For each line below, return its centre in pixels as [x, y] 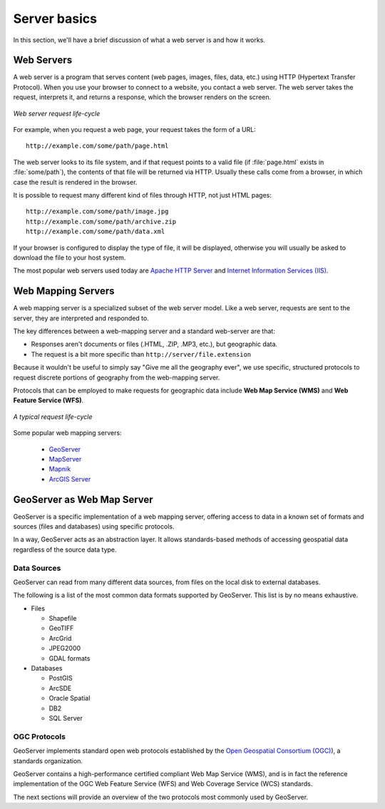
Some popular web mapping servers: [67, 433]
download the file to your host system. [70, 258]
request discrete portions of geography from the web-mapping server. [117, 377]
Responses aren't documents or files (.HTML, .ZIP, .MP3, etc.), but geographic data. [154, 344]
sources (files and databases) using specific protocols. [94, 526]
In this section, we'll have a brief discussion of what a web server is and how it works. [139, 40]
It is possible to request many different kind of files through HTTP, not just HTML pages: [143, 195]
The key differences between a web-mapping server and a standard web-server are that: [144, 331]
